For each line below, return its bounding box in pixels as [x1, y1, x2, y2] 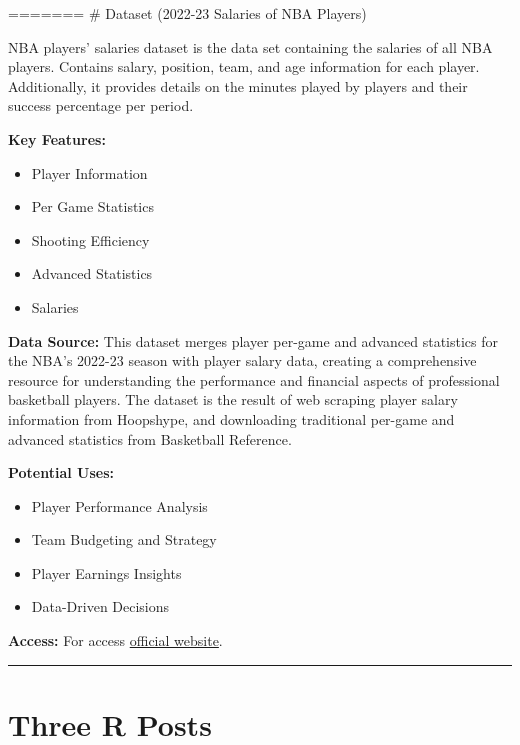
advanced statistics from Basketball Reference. [8, 428, 292, 449]
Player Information [31, 162, 148, 183]
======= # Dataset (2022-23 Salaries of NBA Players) [8, 3, 367, 23]
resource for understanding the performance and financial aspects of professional [8, 369, 500, 390]
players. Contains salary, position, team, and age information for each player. [8, 56, 480, 77]
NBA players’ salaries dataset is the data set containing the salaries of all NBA [8, 36, 493, 57]
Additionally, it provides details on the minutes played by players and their [8, 75, 468, 96]
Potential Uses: [8, 462, 115, 483]
